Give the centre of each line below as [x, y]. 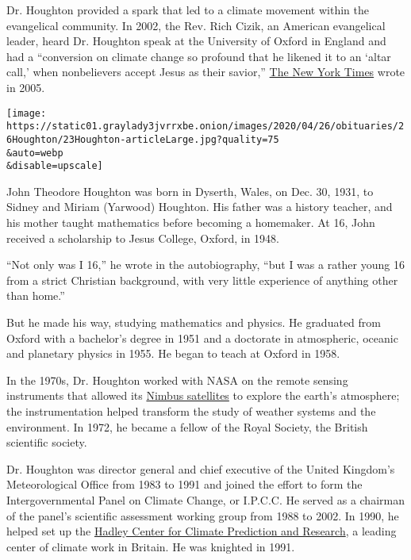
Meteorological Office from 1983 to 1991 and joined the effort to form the [184, 484]
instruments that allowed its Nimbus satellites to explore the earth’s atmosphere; [203, 395]
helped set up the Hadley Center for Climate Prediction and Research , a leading [202, 531]
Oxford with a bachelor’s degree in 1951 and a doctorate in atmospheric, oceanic [202, 338]
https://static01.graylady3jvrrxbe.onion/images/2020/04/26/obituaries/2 [205, 127]
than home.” [36, 295]
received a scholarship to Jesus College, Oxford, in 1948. [143, 238]
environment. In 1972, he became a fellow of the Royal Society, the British [187, 426]
